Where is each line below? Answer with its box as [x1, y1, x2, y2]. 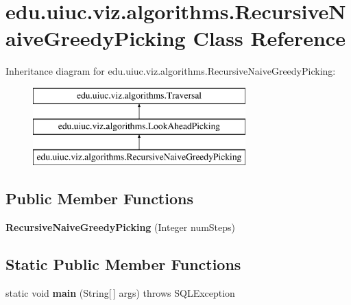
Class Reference [193, 24, 346, 52]
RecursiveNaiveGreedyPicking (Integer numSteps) [5, 220, 236, 234]
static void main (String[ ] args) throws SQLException [5, 285, 235, 300]
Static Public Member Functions [5, 254, 241, 275]
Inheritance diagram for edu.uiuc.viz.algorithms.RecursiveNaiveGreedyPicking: [5, 64, 336, 78]
